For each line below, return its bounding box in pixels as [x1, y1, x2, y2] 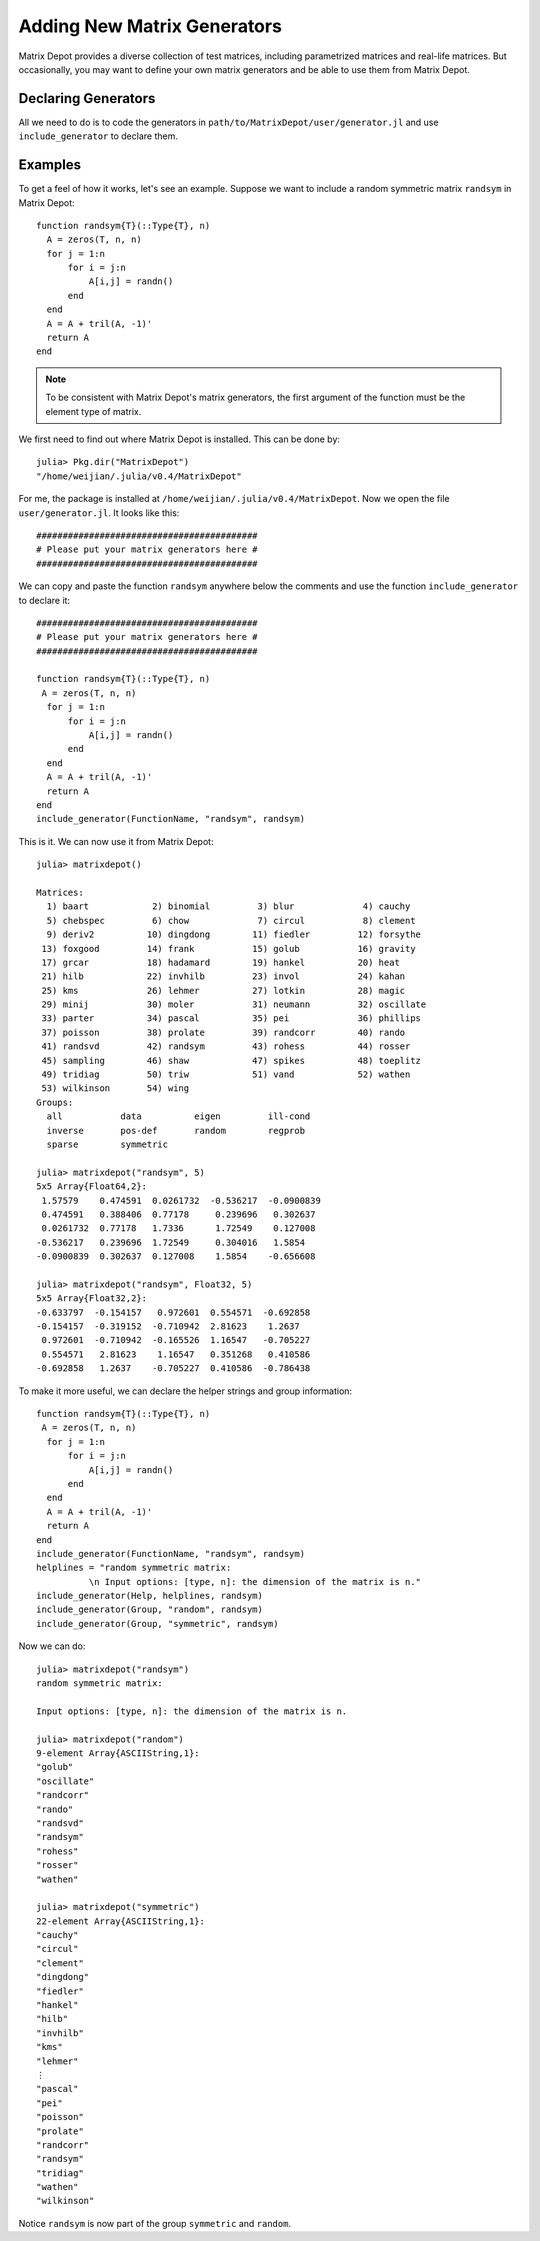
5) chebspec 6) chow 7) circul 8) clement [46, 915, 416, 926]
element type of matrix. [45, 405, 142, 417]
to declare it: [18, 594, 70, 606]
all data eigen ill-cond [46, 1111, 311, 1122]
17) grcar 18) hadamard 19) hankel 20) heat [41, 956, 400, 968]
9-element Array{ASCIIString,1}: [36, 1747, 200, 1759]
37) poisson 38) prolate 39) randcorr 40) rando [41, 1026, 406, 1038]
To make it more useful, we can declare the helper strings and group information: [18, 1385, 353, 1397]
